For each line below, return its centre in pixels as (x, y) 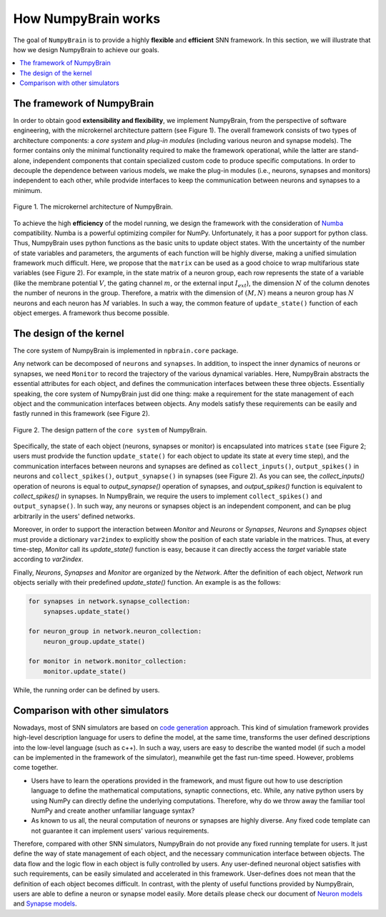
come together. (36, 768)
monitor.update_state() (85, 671)
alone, (23, 160)
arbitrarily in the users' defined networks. (74, 516)
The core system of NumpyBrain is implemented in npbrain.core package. (126, 350)
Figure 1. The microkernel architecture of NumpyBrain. (93, 207)
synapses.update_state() (87, 611)
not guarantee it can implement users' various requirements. (120, 831)
